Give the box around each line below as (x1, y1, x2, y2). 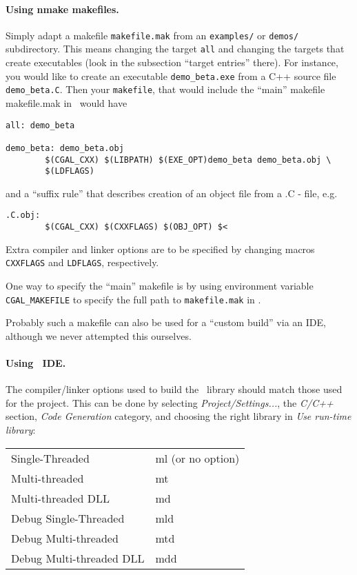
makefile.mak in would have (6, 96, 127, 110)
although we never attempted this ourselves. (6, 328, 192, 343)
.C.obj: (6, 210, 41, 221)
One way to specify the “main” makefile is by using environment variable (6, 279, 314, 293)
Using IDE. (6, 356, 66, 370)
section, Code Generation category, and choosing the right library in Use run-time (6, 409, 351, 423)
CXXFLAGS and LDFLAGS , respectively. (6, 255, 159, 270)
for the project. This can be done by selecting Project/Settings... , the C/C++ (6, 395, 334, 410)
